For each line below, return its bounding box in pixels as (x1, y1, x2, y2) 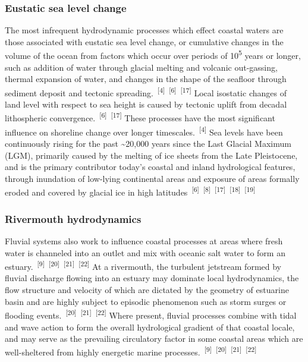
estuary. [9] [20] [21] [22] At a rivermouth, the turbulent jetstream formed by (5, 259, 281, 272)
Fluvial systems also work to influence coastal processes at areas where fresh (5, 235, 283, 247)
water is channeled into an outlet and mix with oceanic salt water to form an (5, 246, 285, 259)
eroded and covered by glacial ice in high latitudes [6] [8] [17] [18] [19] (5, 184, 256, 199)
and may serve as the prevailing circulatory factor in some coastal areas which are (5, 332, 303, 345)
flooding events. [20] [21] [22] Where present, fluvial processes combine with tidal (5, 307, 297, 321)
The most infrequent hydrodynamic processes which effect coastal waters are (5, 24, 284, 36)
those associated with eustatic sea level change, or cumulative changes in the (5, 35, 284, 48)
